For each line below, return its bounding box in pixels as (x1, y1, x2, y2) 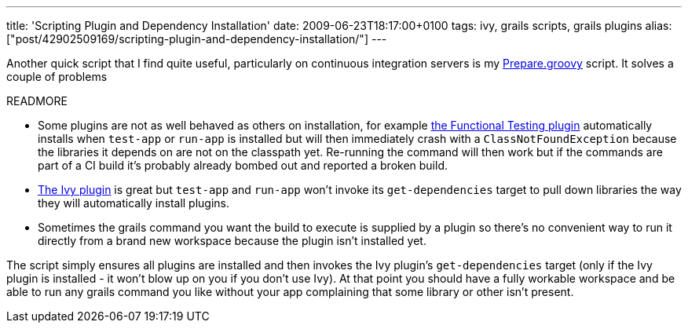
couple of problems (6, 70, 108, 83)
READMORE (6, 94, 68, 108)
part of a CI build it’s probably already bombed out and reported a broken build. (38, 159, 448, 172)
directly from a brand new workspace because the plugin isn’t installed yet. (38, 234, 426, 247)
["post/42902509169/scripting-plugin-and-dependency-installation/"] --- (6, 32, 387, 46)
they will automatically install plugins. (38, 196, 230, 210)
